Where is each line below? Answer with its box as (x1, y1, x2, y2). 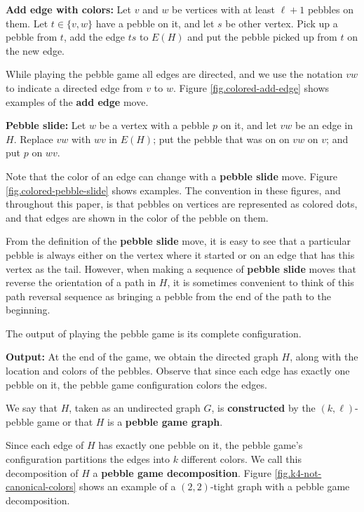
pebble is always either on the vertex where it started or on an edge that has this (6, 247, 355, 262)
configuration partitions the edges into (6, 452, 170, 466)
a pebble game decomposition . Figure (93, 465, 272, 480)
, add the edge (63, 29, 125, 44)
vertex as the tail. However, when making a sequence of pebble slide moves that (6, 261, 356, 276)
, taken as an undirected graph (69, 400, 201, 415)
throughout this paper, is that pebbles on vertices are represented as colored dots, (6, 196, 358, 211)
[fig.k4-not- (274, 465, 322, 480)
